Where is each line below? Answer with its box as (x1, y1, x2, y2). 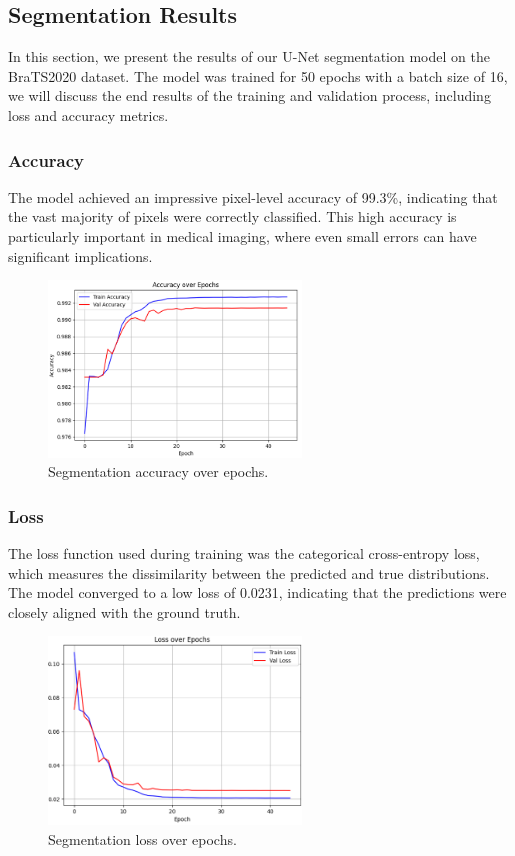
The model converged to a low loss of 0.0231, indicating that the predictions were (8, 582, 507, 603)
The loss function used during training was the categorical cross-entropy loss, (8, 543, 480, 564)
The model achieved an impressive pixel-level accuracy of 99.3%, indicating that (8, 186, 498, 207)
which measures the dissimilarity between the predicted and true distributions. (8, 562, 490, 583)
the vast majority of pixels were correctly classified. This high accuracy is (8, 206, 457, 227)
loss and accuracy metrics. (8, 104, 169, 125)
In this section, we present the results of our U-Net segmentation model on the (8, 46, 490, 67)
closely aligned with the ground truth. (8, 601, 241, 622)
